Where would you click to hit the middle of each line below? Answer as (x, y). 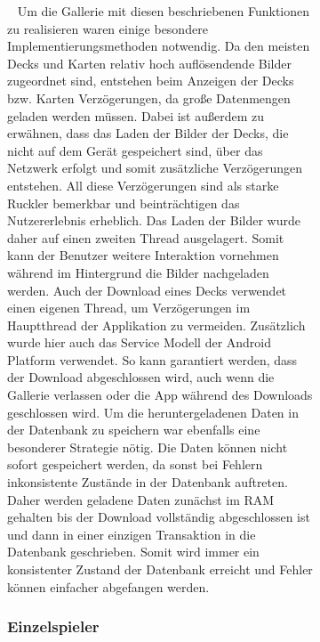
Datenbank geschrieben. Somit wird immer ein (133, 552)
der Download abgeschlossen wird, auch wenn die (141, 377)
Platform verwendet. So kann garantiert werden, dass (152, 359)
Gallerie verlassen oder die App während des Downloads (160, 395)
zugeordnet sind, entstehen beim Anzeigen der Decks (151, 81)
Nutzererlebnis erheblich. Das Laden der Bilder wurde (154, 220)
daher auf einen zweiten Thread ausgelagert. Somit (146, 237)
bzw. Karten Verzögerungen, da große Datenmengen (149, 98)
